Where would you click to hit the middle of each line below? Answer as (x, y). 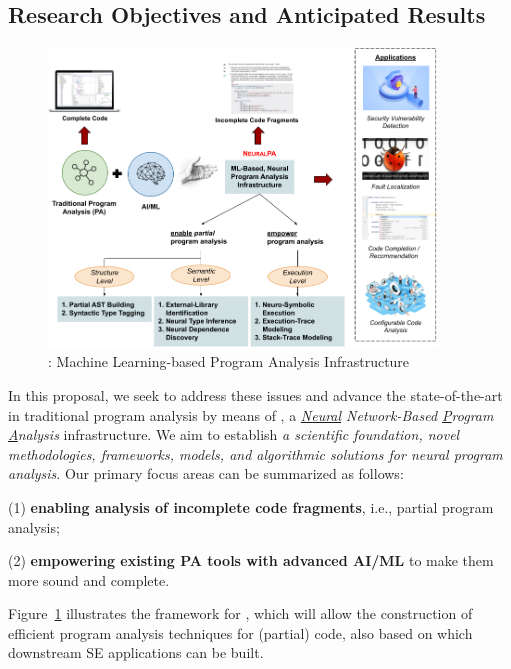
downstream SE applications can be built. (136, 652)
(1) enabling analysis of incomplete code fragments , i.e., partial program (251, 506)
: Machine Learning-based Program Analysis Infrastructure (229, 361)
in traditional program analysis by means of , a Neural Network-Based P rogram (251, 414)
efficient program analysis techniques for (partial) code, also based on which (240, 632)
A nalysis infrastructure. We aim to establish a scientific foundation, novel (234, 434)
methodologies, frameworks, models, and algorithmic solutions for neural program (255, 453)
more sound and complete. (89, 579)
